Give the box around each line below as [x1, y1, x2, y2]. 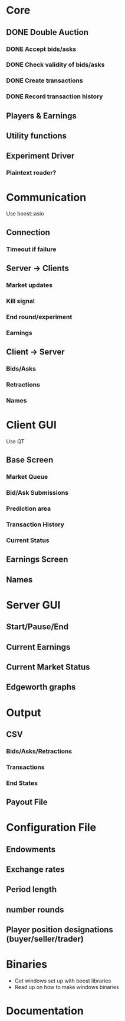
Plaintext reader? [6, 169, 57, 177]
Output [6, 706, 41, 719]
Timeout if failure [6, 245, 57, 253]
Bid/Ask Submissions [6, 489, 69, 497]
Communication [6, 191, 87, 204]
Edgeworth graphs [6, 682, 76, 693]
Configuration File [6, 821, 97, 835]
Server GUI [6, 598, 61, 611]
